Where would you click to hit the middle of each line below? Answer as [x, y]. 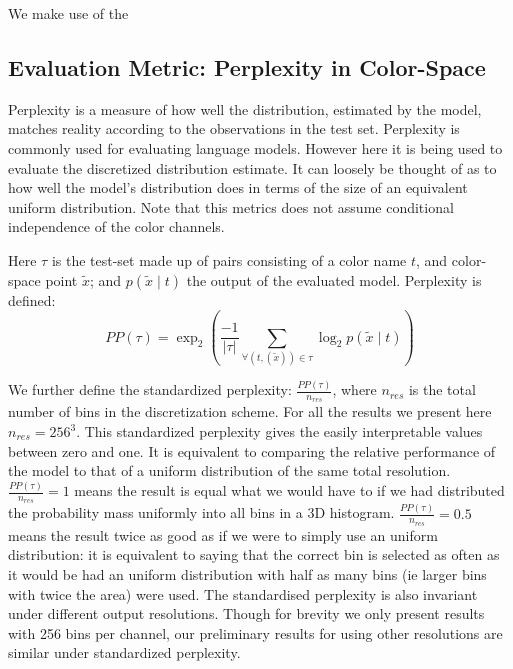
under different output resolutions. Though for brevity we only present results [246, 613]
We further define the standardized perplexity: [150, 389]
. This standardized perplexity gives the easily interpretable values [279, 431]
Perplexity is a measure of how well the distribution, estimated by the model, [245, 108]
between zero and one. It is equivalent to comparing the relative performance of [252, 450]
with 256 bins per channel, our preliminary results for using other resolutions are [255, 632]
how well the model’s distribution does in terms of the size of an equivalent [238, 187]
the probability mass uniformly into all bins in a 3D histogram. [201, 512]
